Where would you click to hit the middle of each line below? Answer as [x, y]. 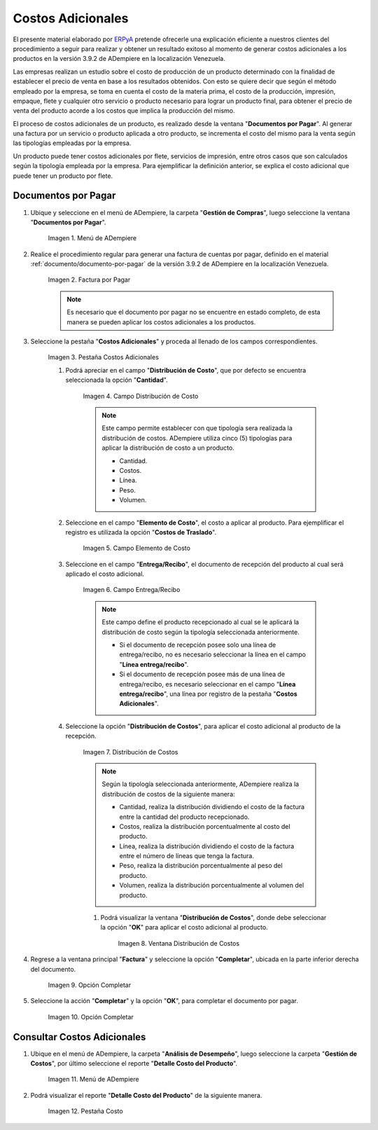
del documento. [53, 969]
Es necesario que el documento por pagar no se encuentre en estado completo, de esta [194, 312]
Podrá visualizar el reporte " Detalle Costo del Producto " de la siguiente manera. [146, 1095]
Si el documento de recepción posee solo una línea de [198, 645]
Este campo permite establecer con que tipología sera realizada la [197, 428]
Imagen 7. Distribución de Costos [131, 752]
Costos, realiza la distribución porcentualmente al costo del [205, 826]
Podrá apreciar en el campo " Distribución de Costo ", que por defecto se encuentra [186, 370]
